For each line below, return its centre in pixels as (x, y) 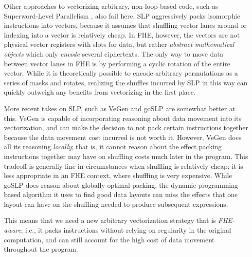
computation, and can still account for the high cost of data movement (109, 239)
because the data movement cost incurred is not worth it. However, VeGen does (123, 137)
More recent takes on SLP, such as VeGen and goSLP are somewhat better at (120, 108)
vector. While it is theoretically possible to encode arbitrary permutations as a (121, 73)
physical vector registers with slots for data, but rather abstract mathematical (119, 44)
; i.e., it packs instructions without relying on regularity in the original (126, 230)
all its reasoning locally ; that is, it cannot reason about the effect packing (113, 147)
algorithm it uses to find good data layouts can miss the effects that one (130, 194)
